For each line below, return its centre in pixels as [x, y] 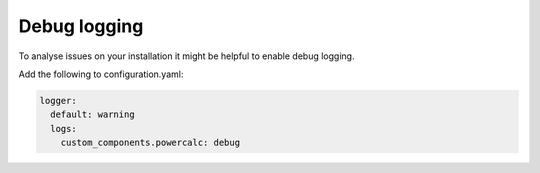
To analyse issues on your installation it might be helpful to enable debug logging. [186, 56]
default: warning [92, 114]
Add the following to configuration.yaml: [101, 74]
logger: [58, 100]
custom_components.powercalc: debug [150, 143]
